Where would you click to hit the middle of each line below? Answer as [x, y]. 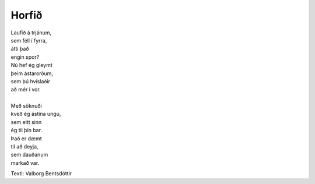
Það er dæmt [26, 138]
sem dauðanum [29, 155]
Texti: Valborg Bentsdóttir [41, 174]
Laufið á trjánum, [31, 33]
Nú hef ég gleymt [32, 65]
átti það [20, 49]
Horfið [27, 15]
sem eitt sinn [26, 122]
